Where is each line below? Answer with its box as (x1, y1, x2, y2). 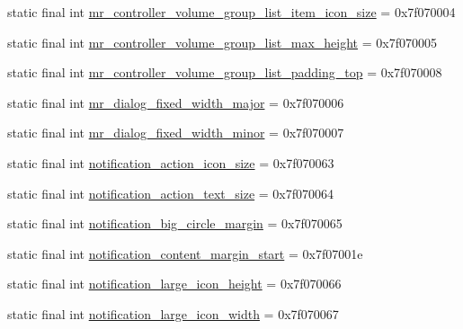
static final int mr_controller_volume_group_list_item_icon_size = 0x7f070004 (7, 3, 456, 21)
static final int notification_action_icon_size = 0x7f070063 (7, 153, 334, 172)
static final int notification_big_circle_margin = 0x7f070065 (7, 214, 343, 233)
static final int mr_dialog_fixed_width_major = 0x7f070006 (7, 93, 344, 111)
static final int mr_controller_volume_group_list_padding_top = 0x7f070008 (7, 63, 442, 82)
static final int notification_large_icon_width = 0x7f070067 (7, 304, 339, 323)
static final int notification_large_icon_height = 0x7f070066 (7, 274, 342, 293)
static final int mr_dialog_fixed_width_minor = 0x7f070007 (7, 123, 344, 142)
